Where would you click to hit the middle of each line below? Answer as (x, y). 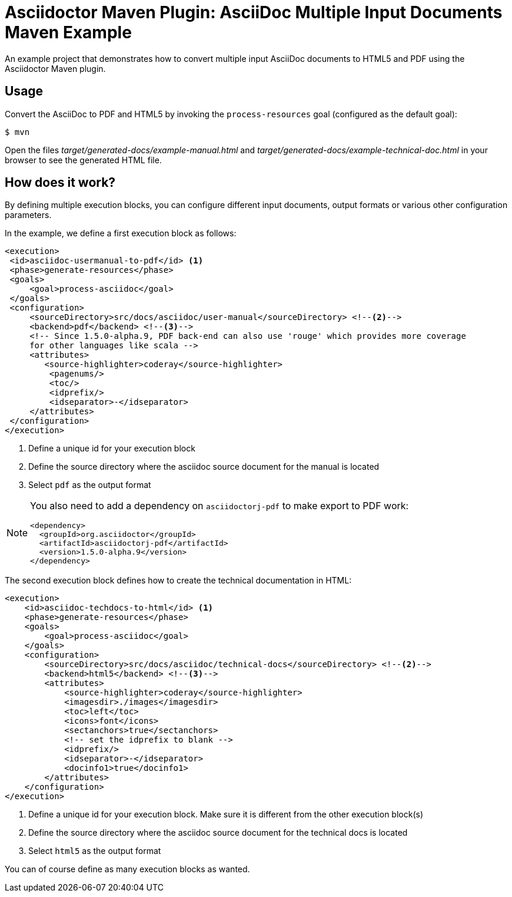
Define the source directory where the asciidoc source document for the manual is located (204, 467)
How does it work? (60, 183)
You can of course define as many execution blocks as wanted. (127, 869)
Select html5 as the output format (95, 851)
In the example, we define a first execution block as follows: (121, 233)
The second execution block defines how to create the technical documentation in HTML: (178, 581)
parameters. (28, 215)
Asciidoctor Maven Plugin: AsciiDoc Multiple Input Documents (254, 12)
